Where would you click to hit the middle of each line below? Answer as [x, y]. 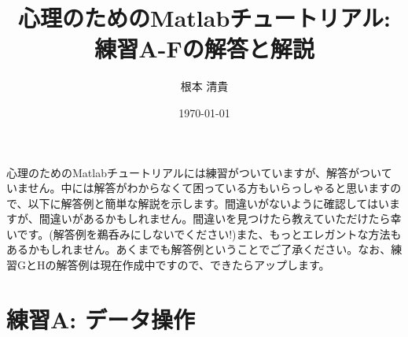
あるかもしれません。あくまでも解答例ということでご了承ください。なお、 [199, 249]
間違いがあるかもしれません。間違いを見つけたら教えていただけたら [215, 218]
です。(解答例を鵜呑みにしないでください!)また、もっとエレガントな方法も [209, 233]
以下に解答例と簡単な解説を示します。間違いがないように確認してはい [209, 203]
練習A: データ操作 [101, 318]
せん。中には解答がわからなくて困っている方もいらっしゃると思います [209, 188]
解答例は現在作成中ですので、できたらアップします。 [193, 265]
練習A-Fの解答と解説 [204, 48]
